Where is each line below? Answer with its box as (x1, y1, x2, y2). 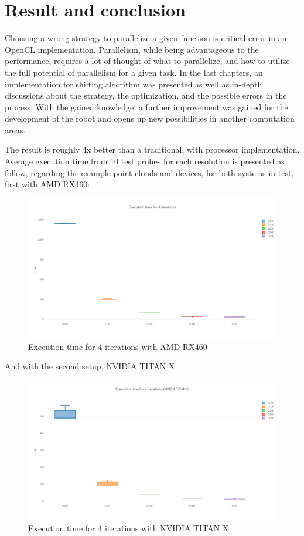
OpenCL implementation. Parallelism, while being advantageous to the (5, 43, 259, 55)
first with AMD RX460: (5, 178, 90, 190)
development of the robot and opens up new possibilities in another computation (5, 112, 295, 124)
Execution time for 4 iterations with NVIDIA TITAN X (28, 522, 229, 534)
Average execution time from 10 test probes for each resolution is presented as (5, 155, 285, 167)
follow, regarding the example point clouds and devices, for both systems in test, (5, 166, 294, 178)
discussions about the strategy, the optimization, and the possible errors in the (5, 89, 287, 102)
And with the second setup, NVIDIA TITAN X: (5, 360, 177, 372)
